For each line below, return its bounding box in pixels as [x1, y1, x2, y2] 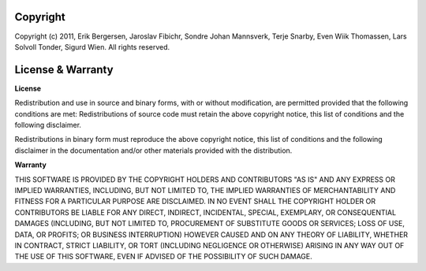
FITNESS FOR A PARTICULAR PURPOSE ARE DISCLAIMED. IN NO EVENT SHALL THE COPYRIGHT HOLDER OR [14, 197, 376, 206]
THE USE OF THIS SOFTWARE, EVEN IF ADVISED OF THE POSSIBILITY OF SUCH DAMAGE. [14, 252, 313, 262]
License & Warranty [14, 63, 114, 76]
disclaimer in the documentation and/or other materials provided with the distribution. [14, 146, 293, 155]
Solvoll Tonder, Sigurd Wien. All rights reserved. [14, 42, 170, 51]
